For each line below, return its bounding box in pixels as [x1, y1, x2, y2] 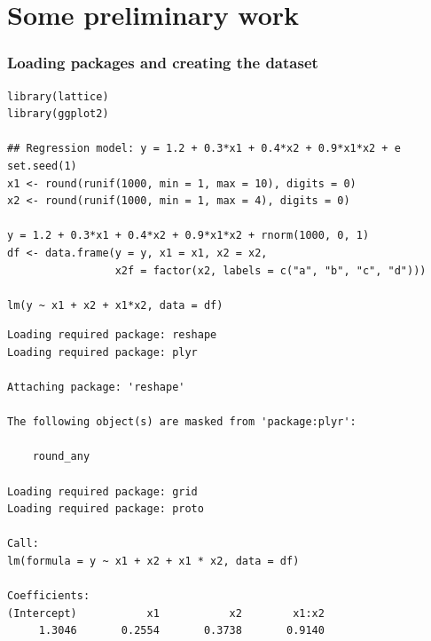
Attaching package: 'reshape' [7, 381, 185, 394]
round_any [32, 450, 90, 463]
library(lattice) [7, 90, 109, 103]
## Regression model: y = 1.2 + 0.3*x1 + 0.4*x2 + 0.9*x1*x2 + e [7, 142, 401, 155]
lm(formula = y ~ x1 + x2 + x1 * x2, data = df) [7, 555, 300, 568]
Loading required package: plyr [7, 345, 198, 359]
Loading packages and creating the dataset [7, 51, 318, 74]
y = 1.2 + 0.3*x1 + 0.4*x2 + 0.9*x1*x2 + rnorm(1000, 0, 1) [7, 229, 370, 242]
